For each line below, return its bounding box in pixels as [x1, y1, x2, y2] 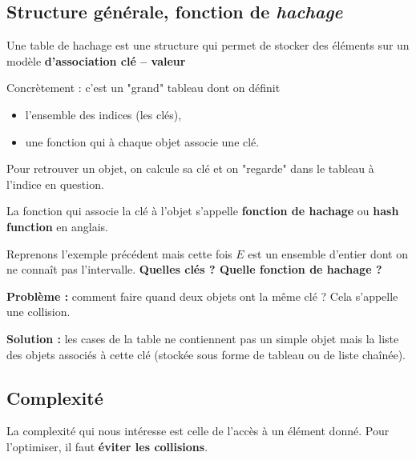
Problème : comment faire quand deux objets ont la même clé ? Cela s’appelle [6, 287, 398, 304]
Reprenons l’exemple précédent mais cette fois [6, 245, 232, 262]
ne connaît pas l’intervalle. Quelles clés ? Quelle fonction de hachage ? [6, 261, 382, 278]
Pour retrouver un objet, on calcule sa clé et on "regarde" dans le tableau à [6, 160, 374, 177]
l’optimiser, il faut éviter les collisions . [6, 438, 208, 454]
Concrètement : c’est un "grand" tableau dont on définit [6, 79, 281, 96]
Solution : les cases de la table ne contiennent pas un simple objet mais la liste [6, 330, 399, 346]
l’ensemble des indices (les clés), [25, 106, 182, 122]
